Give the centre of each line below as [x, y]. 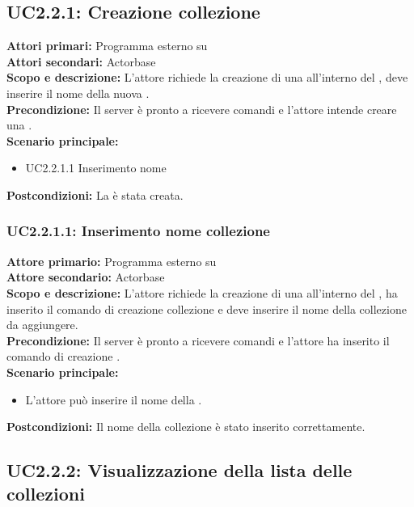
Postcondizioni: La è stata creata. [95, 194]
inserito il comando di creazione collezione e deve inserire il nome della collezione [207, 308]
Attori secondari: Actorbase [81, 61]
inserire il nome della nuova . [78, 93]
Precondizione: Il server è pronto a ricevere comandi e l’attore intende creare [202, 109]
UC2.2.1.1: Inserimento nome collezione [138, 231]
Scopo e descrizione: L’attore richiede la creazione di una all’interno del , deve [207, 77]
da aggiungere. [42, 325]
